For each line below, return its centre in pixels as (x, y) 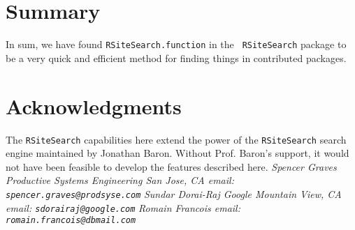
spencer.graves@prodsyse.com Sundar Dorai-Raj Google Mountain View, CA (174, 193)
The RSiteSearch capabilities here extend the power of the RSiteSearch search (176, 139)
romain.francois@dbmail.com (71, 221)
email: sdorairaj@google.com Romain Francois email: (123, 207)
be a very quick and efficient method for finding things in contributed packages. (176, 58)
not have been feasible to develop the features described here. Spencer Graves (171, 166)
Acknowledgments (94, 106)
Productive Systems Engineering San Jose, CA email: (120, 180)
